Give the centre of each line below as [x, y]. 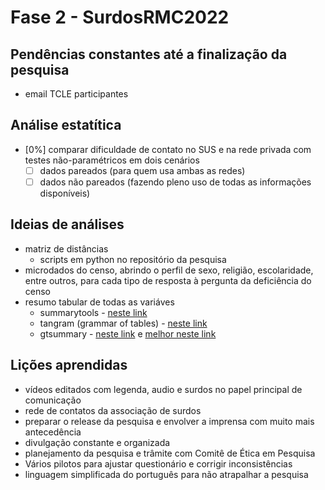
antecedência [53, 432]
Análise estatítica [66, 125]
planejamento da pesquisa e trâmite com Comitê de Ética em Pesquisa [170, 453]
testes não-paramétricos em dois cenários [112, 160]
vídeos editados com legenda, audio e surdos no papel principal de [163, 389]
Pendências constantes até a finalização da [149, 54]
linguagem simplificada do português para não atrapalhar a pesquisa [166, 474]
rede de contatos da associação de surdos [113, 410]
